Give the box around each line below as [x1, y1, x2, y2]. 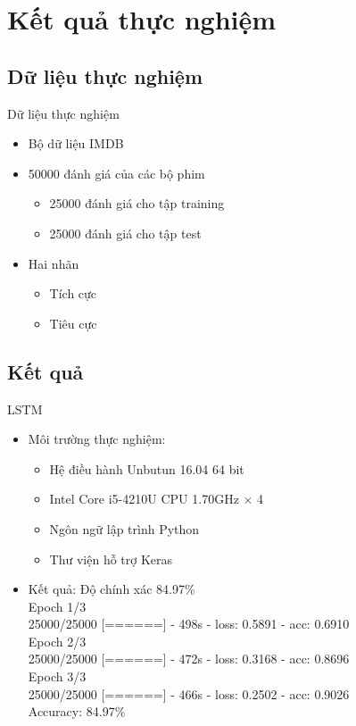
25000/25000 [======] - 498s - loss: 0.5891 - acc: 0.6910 [28, 614, 350, 633]
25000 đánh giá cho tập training [49, 194, 225, 213]
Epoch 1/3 [28, 597, 87, 615]
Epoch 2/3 [28, 631, 87, 650]
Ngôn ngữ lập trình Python [49, 519, 200, 538]
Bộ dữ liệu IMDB [28, 134, 124, 153]
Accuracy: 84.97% [28, 702, 126, 721]
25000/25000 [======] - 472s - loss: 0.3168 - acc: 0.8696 [28, 649, 350, 668]
